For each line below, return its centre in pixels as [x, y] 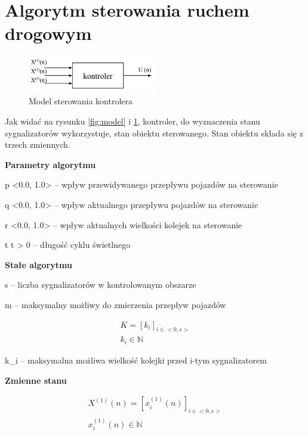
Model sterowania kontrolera [81, 101]
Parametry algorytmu [50, 164]
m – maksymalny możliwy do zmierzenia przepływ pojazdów [115, 304]
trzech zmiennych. [38, 145]
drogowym [48, 33]
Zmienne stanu [36, 380]
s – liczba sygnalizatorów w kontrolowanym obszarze [101, 285]
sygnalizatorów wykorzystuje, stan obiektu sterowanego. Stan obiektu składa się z [154, 133]
